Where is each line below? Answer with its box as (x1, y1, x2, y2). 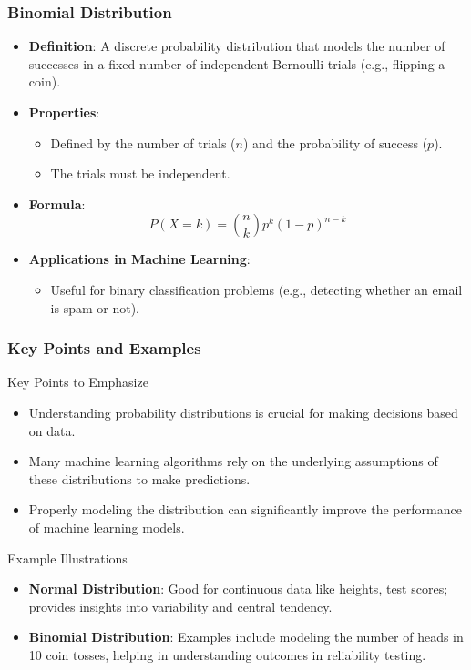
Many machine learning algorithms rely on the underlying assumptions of (28, 452, 438, 471)
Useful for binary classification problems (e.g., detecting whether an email (50, 279, 463, 299)
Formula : (28, 194, 86, 213)
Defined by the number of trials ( (50, 133, 236, 152)
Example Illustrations (7, 548, 128, 567)
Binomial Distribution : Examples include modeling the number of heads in (28, 627, 464, 646)
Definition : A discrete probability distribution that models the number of (28, 36, 445, 56)
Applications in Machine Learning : (28, 249, 251, 269)
